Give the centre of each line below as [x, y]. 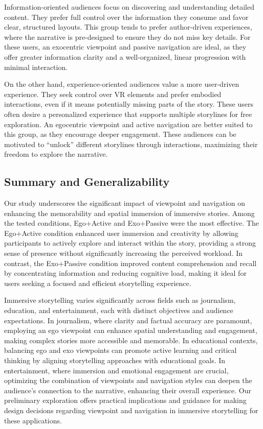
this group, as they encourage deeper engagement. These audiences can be [120, 134]
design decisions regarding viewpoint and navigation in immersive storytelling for [131, 410]
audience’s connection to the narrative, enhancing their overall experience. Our [128, 390]
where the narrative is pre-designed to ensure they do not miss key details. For [127, 37]
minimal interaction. [36, 67]
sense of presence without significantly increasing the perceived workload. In [124, 253]
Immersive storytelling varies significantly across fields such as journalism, [120, 300]
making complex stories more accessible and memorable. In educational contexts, [131, 340]
